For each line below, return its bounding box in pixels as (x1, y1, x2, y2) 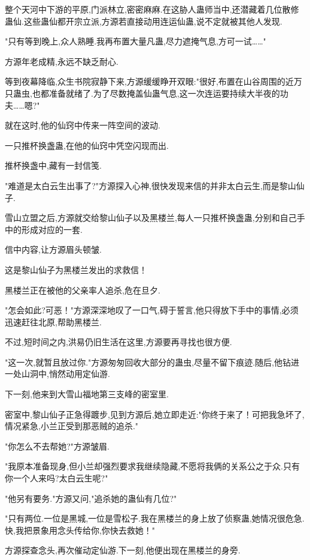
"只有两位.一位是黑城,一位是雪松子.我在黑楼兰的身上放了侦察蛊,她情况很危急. (5, 512, 305, 525)
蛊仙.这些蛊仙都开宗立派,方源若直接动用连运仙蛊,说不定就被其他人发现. (5, 14, 282, 27)
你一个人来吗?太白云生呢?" (5, 472, 108, 484)
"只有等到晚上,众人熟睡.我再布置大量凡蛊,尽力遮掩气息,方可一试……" (5, 35, 266, 47)
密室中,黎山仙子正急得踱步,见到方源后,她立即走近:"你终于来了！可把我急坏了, (5, 408, 305, 420)
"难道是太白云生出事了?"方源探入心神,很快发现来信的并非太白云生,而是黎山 (5, 179, 296, 191)
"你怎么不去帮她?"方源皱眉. (5, 439, 110, 452)
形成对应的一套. (21, 223, 83, 235)
